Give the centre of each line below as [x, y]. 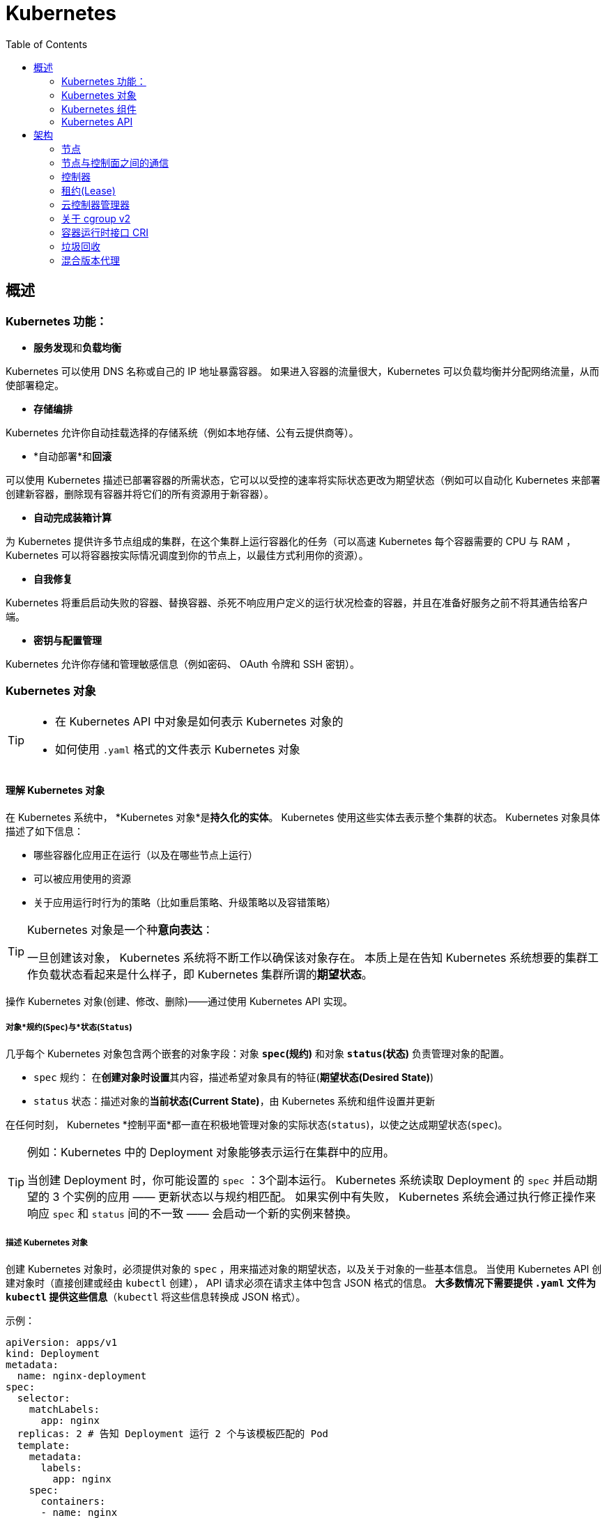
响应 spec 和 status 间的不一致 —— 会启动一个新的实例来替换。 [192, 1213]
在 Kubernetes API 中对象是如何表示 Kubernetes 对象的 [199, 721]
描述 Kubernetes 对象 [47, 1243]
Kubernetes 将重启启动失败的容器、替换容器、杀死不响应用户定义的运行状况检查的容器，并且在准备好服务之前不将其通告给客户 [297, 602]
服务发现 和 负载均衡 [77, 347]
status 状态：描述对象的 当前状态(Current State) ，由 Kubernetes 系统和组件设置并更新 [235, 1101]
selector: [44, 1398]
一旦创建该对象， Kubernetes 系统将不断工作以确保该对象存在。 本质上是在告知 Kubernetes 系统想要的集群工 [313, 957]
